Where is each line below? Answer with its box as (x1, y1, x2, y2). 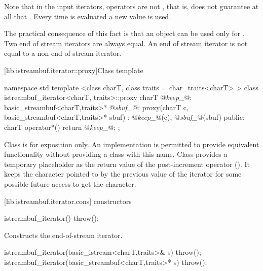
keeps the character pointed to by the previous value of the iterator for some (4, 168, 242, 179)
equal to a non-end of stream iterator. (4, 48, 122, 58)
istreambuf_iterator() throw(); (4, 213, 99, 223)
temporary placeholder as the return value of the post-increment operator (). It (4, 158, 250, 169)
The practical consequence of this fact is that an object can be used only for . (4, 28, 245, 39)
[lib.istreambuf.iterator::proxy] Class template (4, 64, 143, 75)
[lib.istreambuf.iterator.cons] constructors (4, 195, 132, 206)
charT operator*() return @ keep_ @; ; (4, 121, 120, 132)
